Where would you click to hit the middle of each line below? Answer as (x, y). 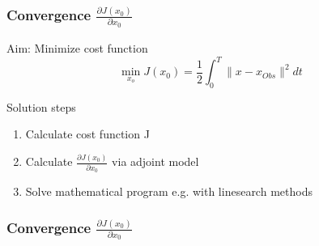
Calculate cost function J (87, 134)
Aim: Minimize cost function (77, 48)
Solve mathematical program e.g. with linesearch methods (169, 191)
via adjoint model (155, 161)
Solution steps (41, 106)
